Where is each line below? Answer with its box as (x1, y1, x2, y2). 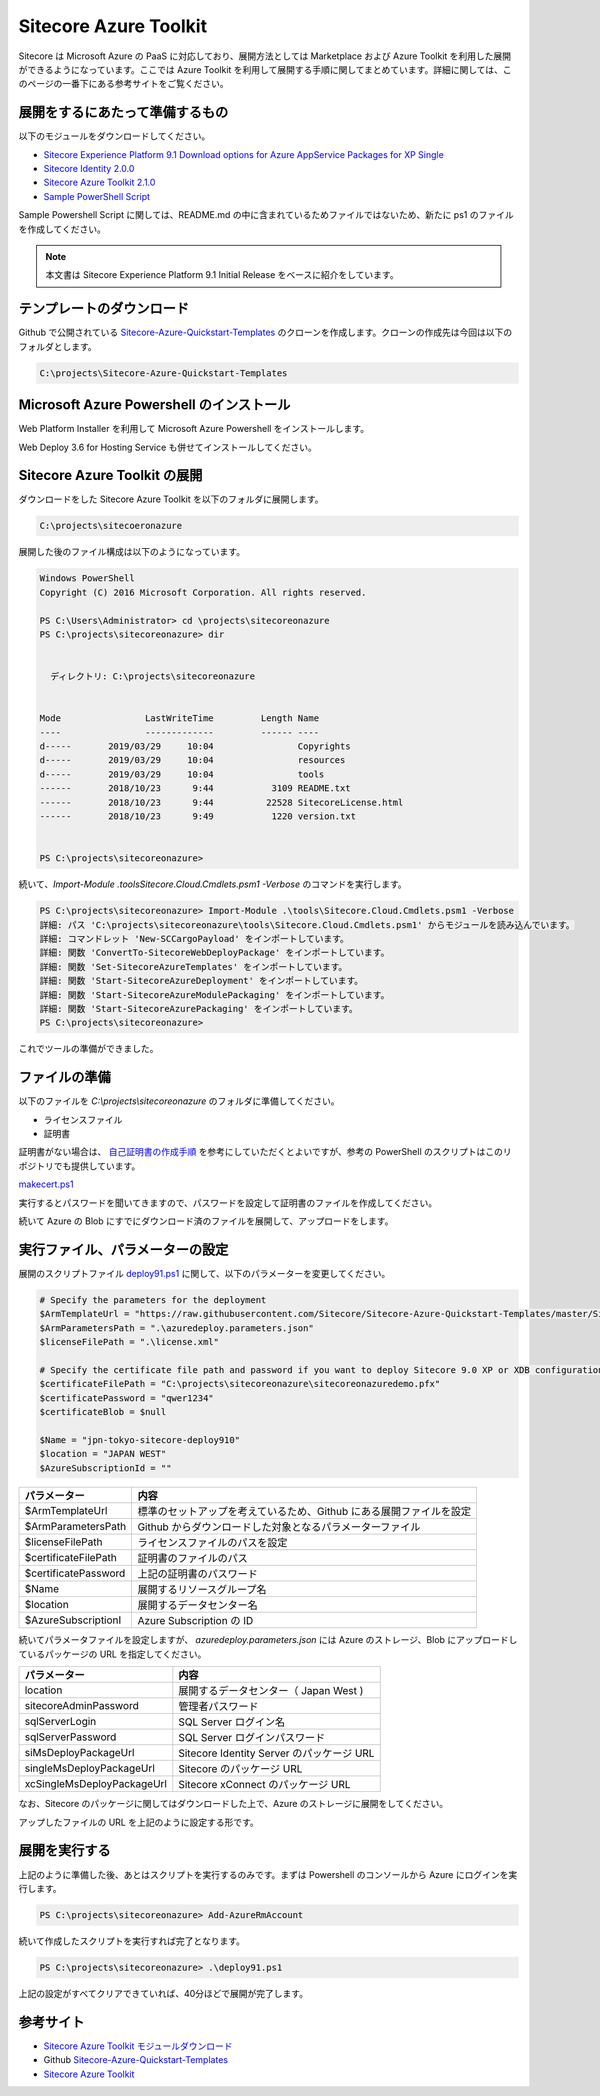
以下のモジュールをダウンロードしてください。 (18, 130, 211, 142)
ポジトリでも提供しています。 (18, 1160, 141, 1172)
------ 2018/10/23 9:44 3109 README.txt (39, 783, 351, 794)
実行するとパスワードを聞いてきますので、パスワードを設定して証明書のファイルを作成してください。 (18, 1196, 438, 1209)
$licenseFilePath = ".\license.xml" (39, 1336, 220, 1347)
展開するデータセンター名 (137, 1598, 259, 1612)
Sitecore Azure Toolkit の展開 (18, 467, 203, 484)
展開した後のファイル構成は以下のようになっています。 (18, 546, 245, 558)
